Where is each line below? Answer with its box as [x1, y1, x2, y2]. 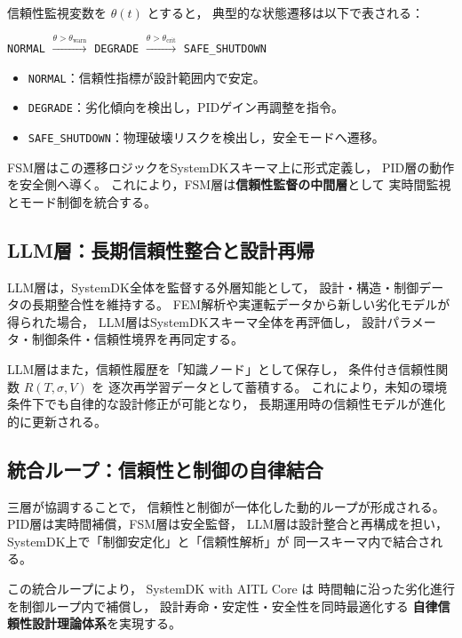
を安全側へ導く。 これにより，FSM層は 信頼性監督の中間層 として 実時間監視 [7, 175, 451, 194]
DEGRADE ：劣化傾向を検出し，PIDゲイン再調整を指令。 [28, 98, 344, 116]
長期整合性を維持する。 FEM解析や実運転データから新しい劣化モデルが [31, 295, 450, 314]
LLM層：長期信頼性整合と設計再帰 [7, 235, 315, 263]
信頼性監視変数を [7, 4, 107, 21]
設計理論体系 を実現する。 [31, 614, 181, 633]
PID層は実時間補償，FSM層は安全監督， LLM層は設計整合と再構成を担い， [7, 514, 449, 533]
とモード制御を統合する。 [7, 192, 156, 211]
